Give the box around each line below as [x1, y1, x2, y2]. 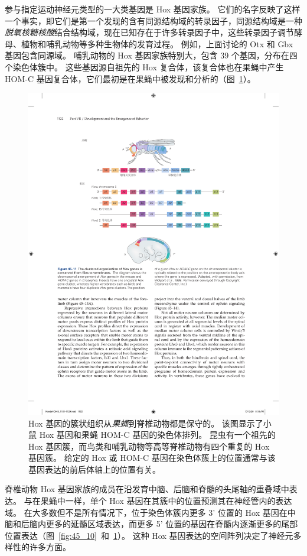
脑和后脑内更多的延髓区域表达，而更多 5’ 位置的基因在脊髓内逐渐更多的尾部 [5, 518, 298, 530]
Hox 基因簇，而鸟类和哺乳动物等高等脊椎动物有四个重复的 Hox [28, 440, 270, 452]
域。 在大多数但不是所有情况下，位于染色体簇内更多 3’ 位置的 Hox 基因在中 [5, 506, 296, 518]
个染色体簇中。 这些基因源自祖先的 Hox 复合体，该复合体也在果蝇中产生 [5, 60, 284, 73]
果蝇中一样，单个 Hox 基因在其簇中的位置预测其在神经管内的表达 [40, 495, 292, 507]
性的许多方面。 [12, 541, 71, 553]
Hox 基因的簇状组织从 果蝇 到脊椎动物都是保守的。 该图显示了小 [28, 417, 272, 429]
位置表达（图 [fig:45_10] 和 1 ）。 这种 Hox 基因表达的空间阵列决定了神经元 [5, 529, 293, 541]
